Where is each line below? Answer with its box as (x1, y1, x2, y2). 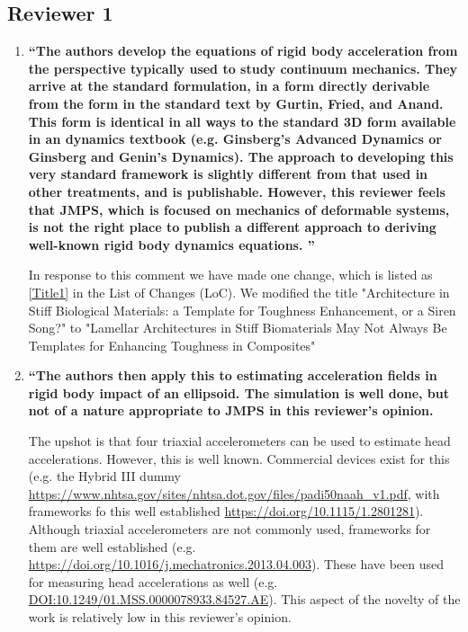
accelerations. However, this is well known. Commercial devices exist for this (28, 449, 450, 467)
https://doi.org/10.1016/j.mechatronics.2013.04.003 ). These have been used (28, 555, 445, 574)
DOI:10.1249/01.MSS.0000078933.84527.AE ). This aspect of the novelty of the (28, 590, 461, 609)
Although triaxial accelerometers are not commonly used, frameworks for (28, 520, 431, 539)
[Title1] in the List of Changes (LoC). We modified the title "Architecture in (28, 282, 450, 301)
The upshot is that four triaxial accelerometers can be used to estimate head (28, 432, 451, 450)
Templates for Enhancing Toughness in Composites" (28, 335, 316, 354)
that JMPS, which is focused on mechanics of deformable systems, (28, 200, 450, 218)
